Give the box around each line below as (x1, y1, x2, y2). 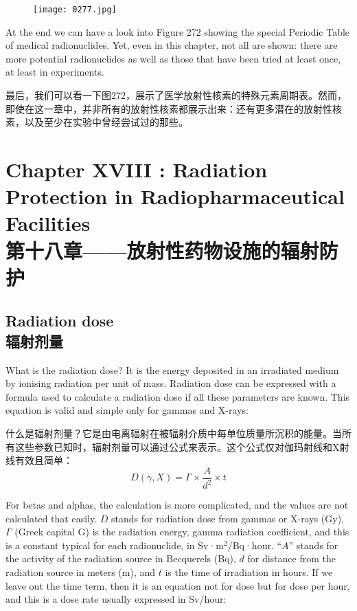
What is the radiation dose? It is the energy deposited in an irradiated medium (5, 362, 339, 377)
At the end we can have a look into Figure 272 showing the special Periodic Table (5, 24, 350, 38)
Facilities (5, 209, 91, 237)
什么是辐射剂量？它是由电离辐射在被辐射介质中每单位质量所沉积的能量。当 (5, 425, 342, 440)
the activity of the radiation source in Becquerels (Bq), (5, 551, 236, 566)
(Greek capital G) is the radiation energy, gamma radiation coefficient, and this (14, 524, 349, 539)
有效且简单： (14, 453, 73, 467)
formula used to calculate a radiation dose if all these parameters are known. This (5, 389, 350, 403)
